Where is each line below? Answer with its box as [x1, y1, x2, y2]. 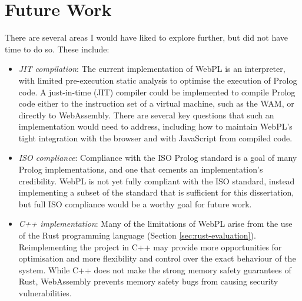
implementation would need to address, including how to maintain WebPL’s [18, 120, 293, 133]
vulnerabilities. [18, 287, 72, 299]
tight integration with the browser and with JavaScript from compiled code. [18, 131, 293, 144]
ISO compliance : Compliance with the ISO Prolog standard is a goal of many [18, 151, 297, 164]
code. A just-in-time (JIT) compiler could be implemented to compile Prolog [18, 85, 296, 98]
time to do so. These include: [5, 42, 109, 55]
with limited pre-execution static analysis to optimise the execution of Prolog [18, 74, 297, 86]
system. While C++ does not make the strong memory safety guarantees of [18, 263, 291, 276]
